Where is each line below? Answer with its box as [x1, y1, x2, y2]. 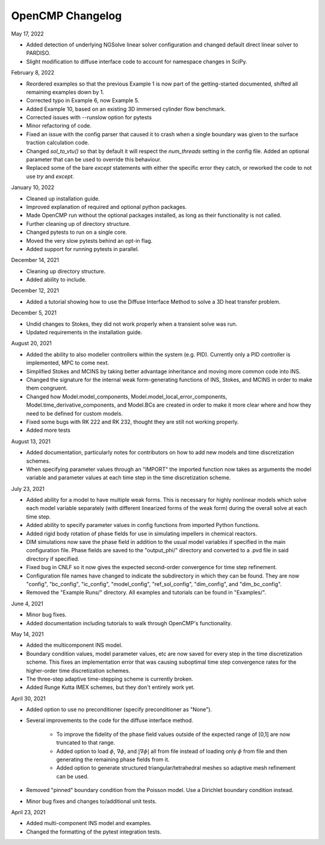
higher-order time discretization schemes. [26, 667, 131, 674]
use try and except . [26, 172, 75, 180]
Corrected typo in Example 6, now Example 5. [26, 97, 140, 104]
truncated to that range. [56, 739, 116, 746]
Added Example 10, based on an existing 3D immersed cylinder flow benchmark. [26, 105, 226, 113]
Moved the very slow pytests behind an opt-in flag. [26, 237, 153, 244]
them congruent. [26, 384, 68, 391]
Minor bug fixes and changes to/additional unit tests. [26, 797, 157, 805]
